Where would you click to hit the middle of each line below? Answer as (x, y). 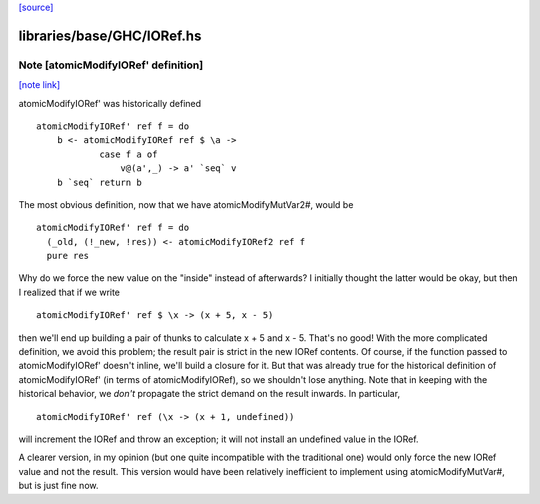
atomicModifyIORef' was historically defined (110, 103)
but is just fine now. (58, 486)
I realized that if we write (69, 292)
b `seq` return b (99, 182)
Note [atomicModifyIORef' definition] (111, 65)
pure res (68, 256)
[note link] (39, 85)
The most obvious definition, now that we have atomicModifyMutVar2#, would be (186, 204)
